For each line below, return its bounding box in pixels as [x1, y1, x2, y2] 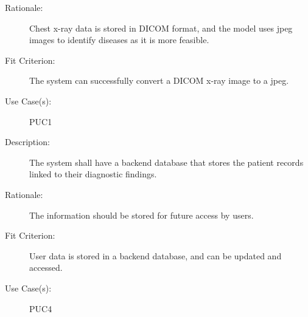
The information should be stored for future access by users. [29, 208, 254, 221]
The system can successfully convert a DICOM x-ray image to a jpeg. [29, 74, 289, 87]
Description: [5, 135, 50, 148]
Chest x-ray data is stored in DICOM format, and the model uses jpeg [29, 21, 293, 34]
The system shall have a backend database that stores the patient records [29, 155, 304, 168]
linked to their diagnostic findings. [29, 168, 157, 180]
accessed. [29, 261, 63, 274]
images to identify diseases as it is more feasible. [29, 33, 209, 46]
